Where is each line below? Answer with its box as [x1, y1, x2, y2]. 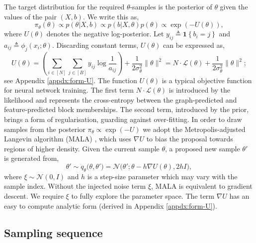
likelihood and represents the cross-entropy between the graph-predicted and [4, 94, 237, 105]
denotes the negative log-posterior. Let [46, 28, 164, 39]
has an [229, 190, 250, 201]
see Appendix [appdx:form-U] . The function [4, 75, 137, 85]
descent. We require [4, 190, 64, 201]
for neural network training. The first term [4, 85, 134, 95]
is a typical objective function [162, 75, 252, 85]
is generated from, [4, 153, 59, 163]
